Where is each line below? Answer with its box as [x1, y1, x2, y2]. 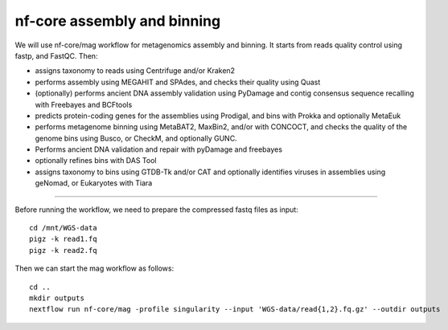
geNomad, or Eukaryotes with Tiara [35, 178, 153, 188]
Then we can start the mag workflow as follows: [14, 263, 175, 273]
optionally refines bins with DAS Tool [35, 156, 157, 165]
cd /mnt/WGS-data [29, 223, 97, 233]
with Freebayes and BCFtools [35, 100, 133, 109]
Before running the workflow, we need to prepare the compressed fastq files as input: [14, 205, 299, 214]
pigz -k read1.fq [29, 234, 97, 244]
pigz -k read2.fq [29, 246, 97, 255]
